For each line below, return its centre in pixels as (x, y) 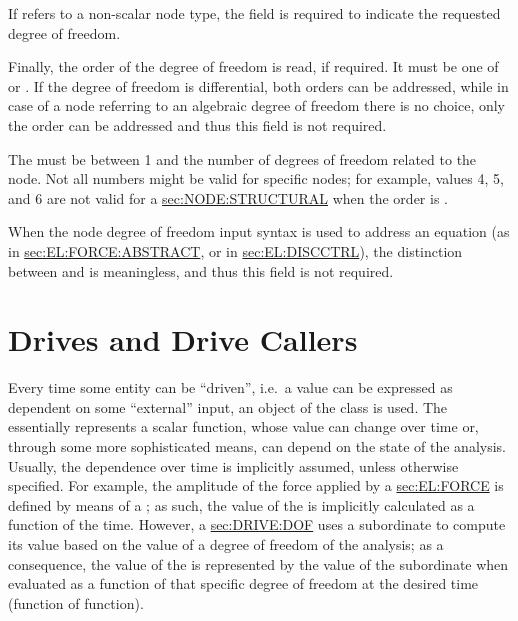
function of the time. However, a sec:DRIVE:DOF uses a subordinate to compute (257, 524)
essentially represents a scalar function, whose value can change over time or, (243, 426)
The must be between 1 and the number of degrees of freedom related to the (242, 158)
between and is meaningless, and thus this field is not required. (201, 270)
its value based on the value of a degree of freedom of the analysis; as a (226, 544)
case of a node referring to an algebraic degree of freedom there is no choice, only (256, 105)
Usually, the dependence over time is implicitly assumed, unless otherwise (233, 465)
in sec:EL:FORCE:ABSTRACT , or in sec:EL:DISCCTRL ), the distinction (235, 250)
